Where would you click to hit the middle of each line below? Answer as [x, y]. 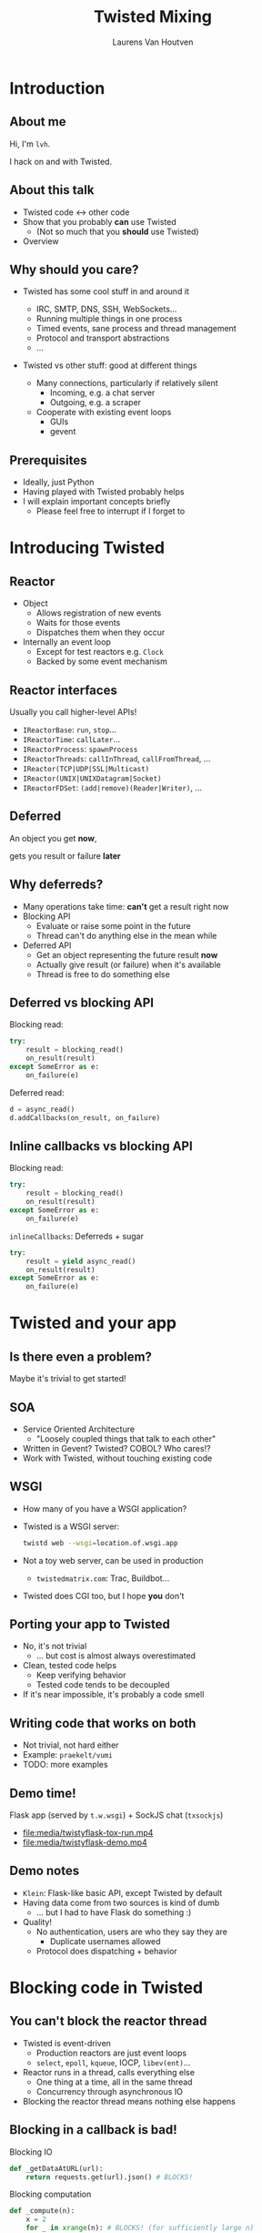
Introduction [57, 88]
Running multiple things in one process [109, 319]
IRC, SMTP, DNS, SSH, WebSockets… [106, 309]
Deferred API [47, 945]
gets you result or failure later [65, 856]
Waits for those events [78, 623]
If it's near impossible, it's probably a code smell [113, 1695]
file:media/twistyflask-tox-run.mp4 [88, 1833]
